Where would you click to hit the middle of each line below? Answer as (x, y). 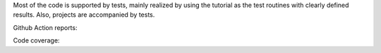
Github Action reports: (45, 27)
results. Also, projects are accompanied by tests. (84, 15)
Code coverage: (36, 40)
